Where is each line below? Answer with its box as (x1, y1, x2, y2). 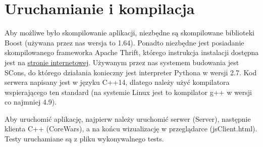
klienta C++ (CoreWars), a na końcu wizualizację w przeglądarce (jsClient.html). (5, 123, 257, 134)
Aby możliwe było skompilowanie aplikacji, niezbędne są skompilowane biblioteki (5, 27, 254, 38)
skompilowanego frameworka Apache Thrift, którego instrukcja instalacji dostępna (5, 47, 259, 58)
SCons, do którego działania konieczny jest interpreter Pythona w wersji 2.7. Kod (5, 67, 257, 77)
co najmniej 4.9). (5, 96, 57, 107)
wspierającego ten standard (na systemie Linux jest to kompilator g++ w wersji (5, 86, 252, 97)
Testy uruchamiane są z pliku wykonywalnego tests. (5, 133, 164, 144)
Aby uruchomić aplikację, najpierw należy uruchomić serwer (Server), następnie (5, 113, 251, 124)
